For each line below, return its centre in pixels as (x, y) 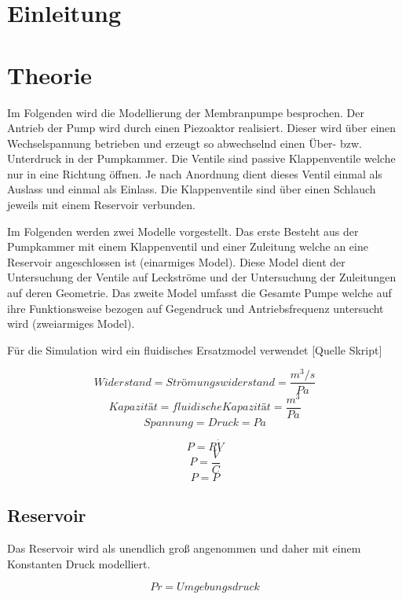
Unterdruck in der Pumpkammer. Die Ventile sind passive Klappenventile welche (201, 158)
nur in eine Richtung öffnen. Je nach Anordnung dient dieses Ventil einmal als (195, 173)
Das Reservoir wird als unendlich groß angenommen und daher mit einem (184, 548)
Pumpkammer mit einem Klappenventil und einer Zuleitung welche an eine (188, 246)
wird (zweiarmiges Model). (71, 323)
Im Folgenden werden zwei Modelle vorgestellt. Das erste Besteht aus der (183, 231)
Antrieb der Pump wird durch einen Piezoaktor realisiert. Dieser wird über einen (202, 128)
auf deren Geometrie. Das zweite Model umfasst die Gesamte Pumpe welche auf (199, 293)
